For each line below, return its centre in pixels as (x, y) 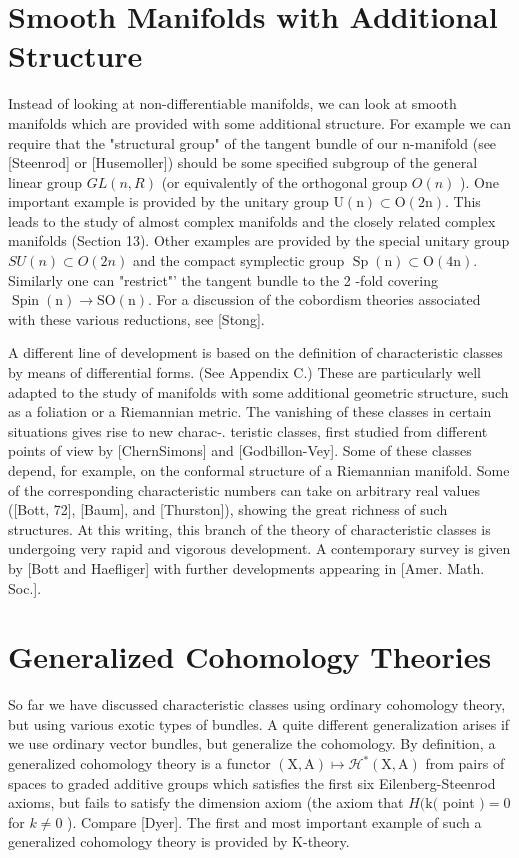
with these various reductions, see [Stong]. (136, 318)
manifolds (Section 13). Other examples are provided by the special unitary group (259, 240)
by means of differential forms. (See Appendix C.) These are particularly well (244, 372)
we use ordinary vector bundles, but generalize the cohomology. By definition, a (252, 743)
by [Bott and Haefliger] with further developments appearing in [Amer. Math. (246, 567)
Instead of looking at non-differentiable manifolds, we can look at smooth (232, 103)
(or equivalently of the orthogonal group (284, 181)
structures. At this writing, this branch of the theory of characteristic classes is (249, 528)
